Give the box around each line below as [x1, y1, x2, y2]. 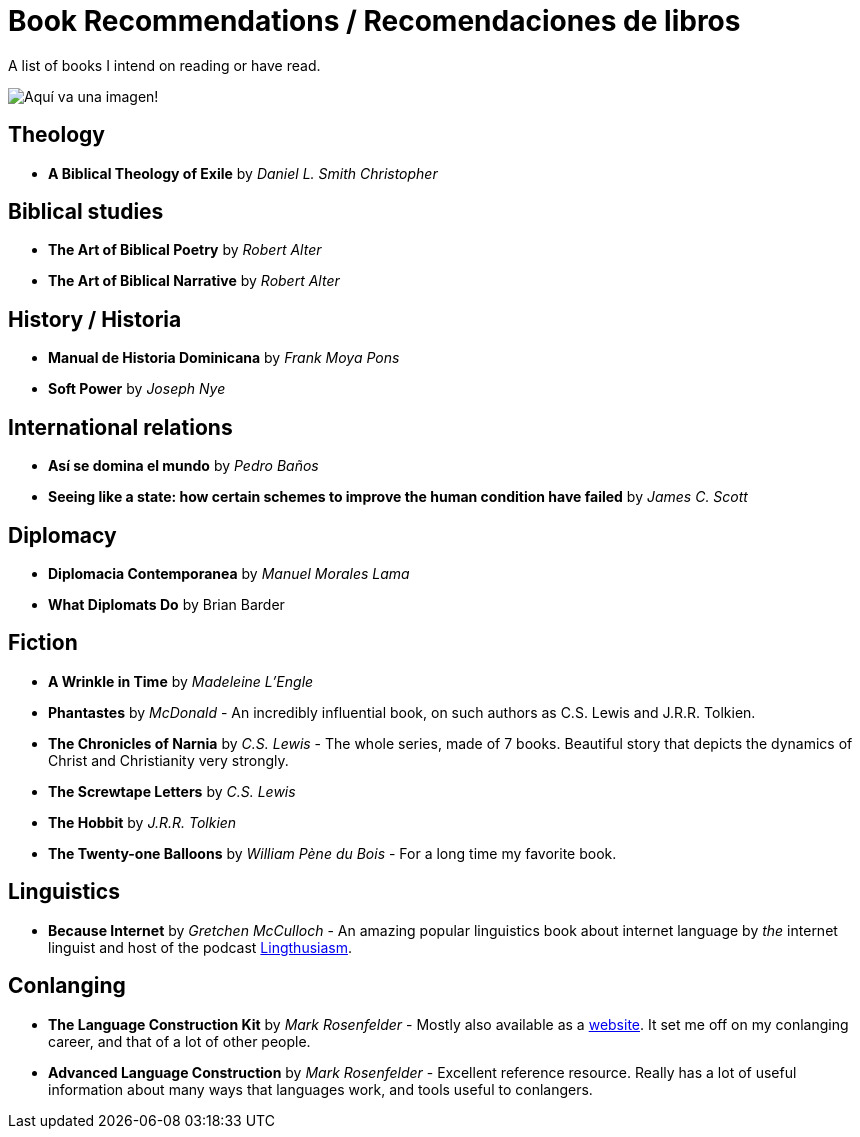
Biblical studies [8, 199, 164, 225]
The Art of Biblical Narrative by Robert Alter [48, 272, 340, 290]
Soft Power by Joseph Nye [48, 380, 226, 398]
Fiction [8, 630, 78, 656]
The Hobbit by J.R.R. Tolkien [48, 813, 237, 831]
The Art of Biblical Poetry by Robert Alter [48, 241, 322, 259]
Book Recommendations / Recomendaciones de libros [8, 4, 741, 38]
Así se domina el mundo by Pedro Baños [48, 457, 319, 475]
